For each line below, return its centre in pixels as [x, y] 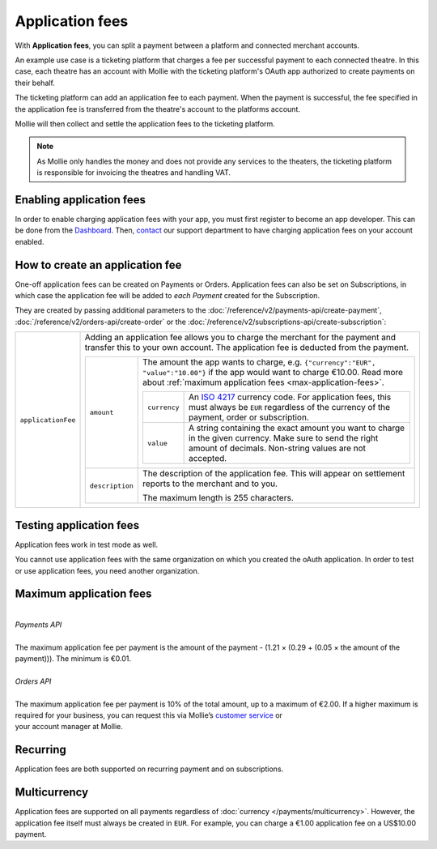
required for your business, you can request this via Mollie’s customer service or [149, 715]
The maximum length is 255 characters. [218, 498]
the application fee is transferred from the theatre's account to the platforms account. [158, 109]
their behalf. [35, 83]
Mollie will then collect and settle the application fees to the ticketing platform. [145, 124]
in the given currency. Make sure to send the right [283, 438]
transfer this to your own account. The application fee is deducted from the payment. [246, 348]
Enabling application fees [80, 200]
